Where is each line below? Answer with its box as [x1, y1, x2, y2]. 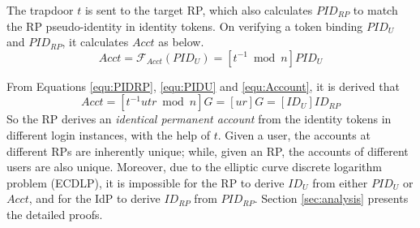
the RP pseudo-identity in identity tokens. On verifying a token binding [6, 17, 363, 34]
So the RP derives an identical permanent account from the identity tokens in [6, 110, 392, 127]
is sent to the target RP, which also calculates [84, 2, 313, 18]
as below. [158, 33, 204, 50]
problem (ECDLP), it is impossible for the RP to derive [6, 174, 285, 191]
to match [353, 2, 398, 18]
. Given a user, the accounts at [217, 126, 371, 143]
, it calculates [62, 33, 129, 50]
